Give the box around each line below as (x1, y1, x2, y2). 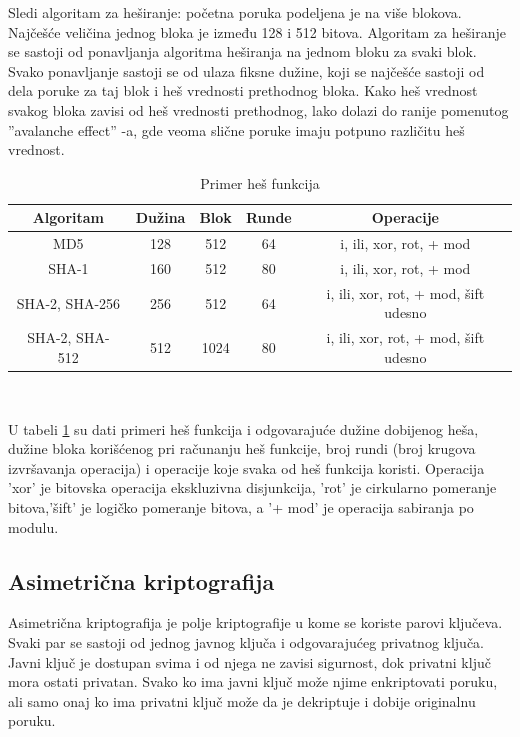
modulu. (8, 516, 59, 537)
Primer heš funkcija (200, 172, 320, 193)
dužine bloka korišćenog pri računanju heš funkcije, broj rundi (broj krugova (8, 438, 476, 459)
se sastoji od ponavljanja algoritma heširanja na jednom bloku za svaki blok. (8, 41, 477, 62)
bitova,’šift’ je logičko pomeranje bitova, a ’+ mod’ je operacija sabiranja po (8, 496, 474, 517)
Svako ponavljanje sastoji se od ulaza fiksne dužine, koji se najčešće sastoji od (8, 60, 485, 81)
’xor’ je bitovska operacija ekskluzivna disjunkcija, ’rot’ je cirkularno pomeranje (8, 477, 497, 498)
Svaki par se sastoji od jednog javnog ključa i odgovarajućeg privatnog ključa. (8, 631, 485, 652)
